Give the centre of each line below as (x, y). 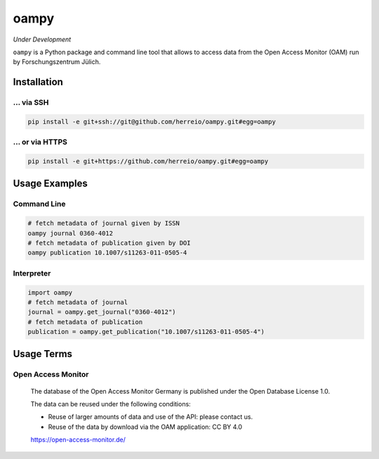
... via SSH (31, 103)
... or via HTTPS (40, 142)
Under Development (42, 39)
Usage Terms (43, 354)
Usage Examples (50, 184)
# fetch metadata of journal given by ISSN (104, 224)
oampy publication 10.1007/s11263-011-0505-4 (107, 253)
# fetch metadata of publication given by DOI (109, 243)
